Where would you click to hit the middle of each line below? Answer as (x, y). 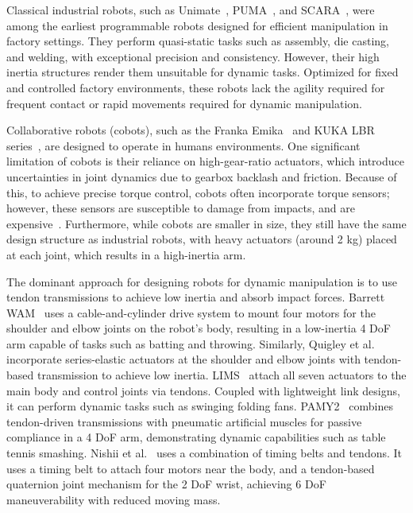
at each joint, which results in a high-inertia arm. (126, 254)
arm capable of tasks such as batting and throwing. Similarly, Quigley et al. (191, 343)
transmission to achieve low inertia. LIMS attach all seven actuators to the (222, 375)
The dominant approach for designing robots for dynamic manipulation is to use (202, 281)
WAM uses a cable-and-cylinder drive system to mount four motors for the (191, 312)
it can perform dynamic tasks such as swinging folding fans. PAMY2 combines (200, 406)
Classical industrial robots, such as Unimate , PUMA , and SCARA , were (191, 10)
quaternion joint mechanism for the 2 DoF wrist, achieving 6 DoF (166, 484)
